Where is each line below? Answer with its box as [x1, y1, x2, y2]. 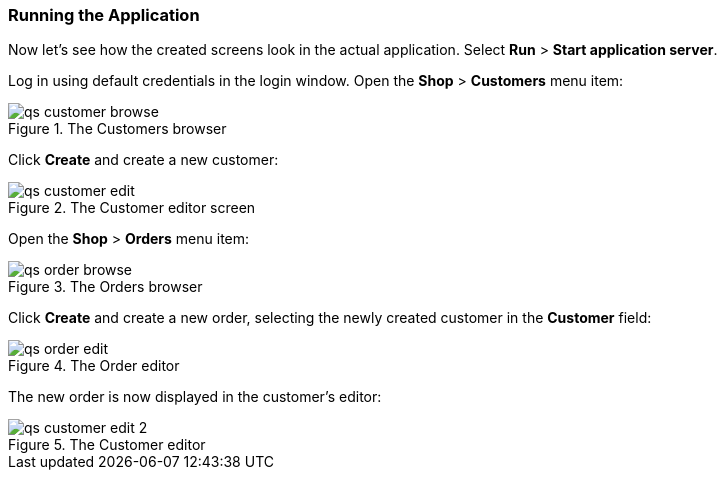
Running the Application [8, 5, 200, 25]
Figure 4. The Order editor [8, 357, 180, 375]
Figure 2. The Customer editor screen [8, 199, 256, 217]
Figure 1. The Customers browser [8, 120, 227, 138]
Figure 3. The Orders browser [8, 278, 203, 296]
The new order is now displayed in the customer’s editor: [8, 388, 382, 406]
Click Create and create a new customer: [8, 151, 279, 169]
